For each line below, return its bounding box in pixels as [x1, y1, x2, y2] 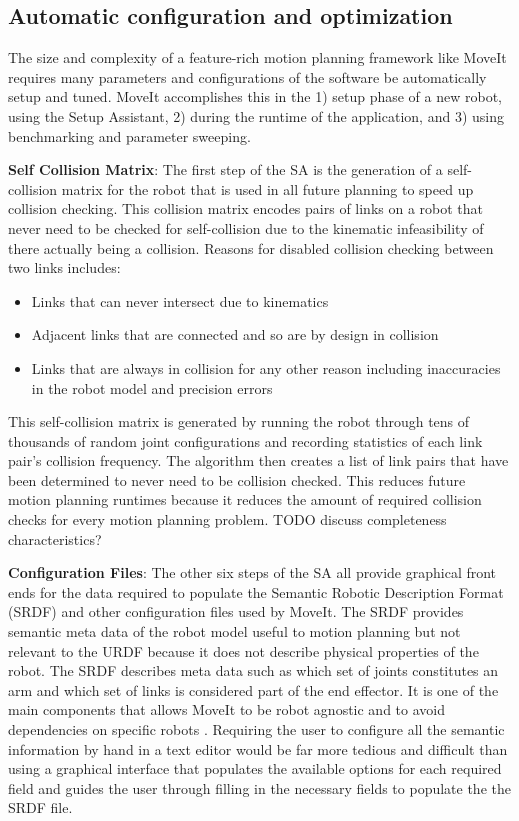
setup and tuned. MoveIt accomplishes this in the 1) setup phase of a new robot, [8, 86, 502, 107]
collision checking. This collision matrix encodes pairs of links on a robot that [8, 198, 484, 219]
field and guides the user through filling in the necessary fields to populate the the [8, 777, 511, 798]
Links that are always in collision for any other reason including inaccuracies [31, 357, 501, 378]
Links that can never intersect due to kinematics [31, 290, 329, 311]
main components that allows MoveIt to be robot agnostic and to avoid [8, 699, 445, 720]
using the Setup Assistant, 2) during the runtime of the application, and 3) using [8, 105, 504, 126]
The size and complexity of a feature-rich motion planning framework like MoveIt [8, 47, 507, 68]
